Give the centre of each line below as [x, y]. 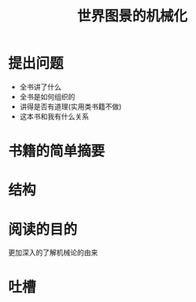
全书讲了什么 [40, 87]
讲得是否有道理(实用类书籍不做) [70, 106]
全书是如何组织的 [47, 96]
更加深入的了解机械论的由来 [53, 252]
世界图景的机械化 [132, 16]
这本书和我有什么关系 [54, 116]
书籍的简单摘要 [57, 151]
